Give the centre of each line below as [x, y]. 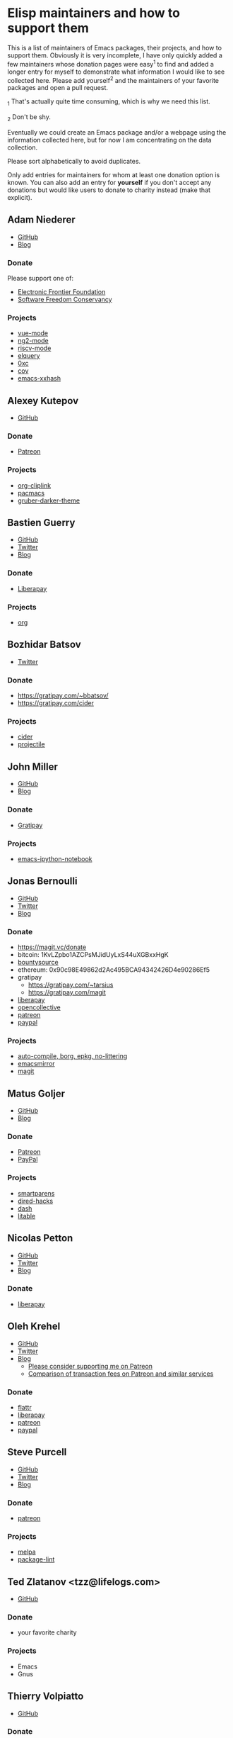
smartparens [36, 1193]
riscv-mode [34, 348]
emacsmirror [36, 1064]
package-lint [36, 1559]
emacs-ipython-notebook [55, 858]
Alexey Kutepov [43, 401]
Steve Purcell [37, 1452]
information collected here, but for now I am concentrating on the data [109, 140]
